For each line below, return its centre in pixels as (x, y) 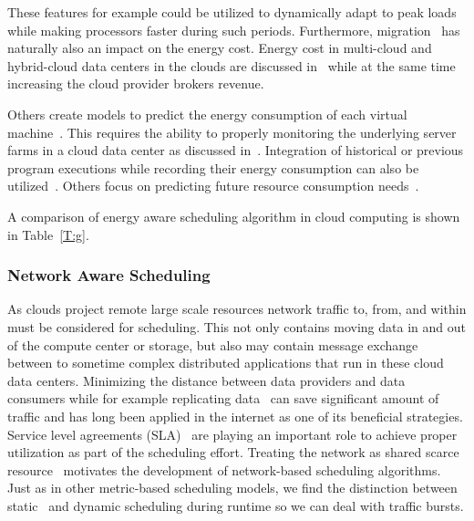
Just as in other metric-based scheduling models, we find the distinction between (232, 488)
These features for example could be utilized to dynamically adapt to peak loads (232, 12)
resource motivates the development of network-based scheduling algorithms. (224, 469)
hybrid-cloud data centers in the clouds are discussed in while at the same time (232, 65)
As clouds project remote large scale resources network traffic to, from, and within (237, 309)
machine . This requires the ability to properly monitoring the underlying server (232, 132)
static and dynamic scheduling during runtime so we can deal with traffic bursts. (236, 505)
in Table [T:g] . (48, 234)
